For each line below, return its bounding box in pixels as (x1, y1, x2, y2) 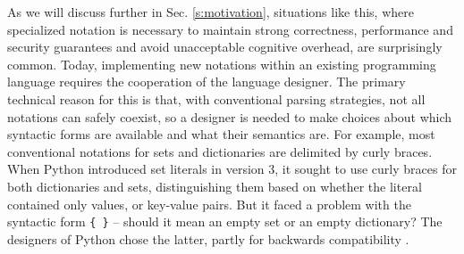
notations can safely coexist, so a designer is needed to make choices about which (7, 107, 452, 126)
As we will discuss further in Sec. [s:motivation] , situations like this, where (7, 3, 414, 20)
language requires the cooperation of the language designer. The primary (7, 72, 406, 91)
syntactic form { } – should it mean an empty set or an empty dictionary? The (7, 212, 443, 231)
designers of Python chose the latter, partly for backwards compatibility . (7, 229, 409, 248)
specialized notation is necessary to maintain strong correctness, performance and (7, 20, 453, 38)
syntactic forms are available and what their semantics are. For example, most (7, 125, 435, 143)
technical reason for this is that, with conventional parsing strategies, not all (7, 89, 426, 108)
